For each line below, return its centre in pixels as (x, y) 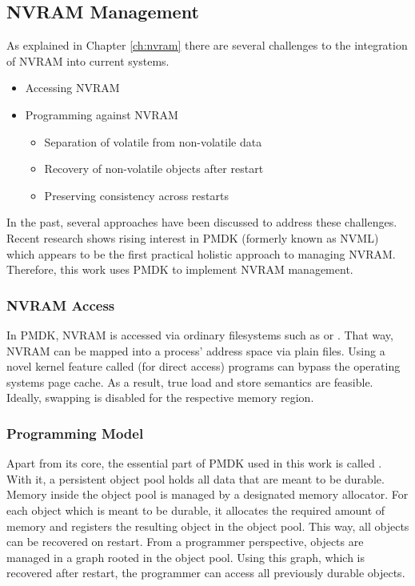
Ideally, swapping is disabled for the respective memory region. (160, 397)
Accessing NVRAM (72, 88)
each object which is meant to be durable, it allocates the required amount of (196, 510)
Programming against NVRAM (102, 114)
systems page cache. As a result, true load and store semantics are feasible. (190, 381)
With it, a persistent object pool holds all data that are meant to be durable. (196, 478)
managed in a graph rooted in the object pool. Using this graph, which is (186, 557)
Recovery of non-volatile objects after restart (154, 169)
